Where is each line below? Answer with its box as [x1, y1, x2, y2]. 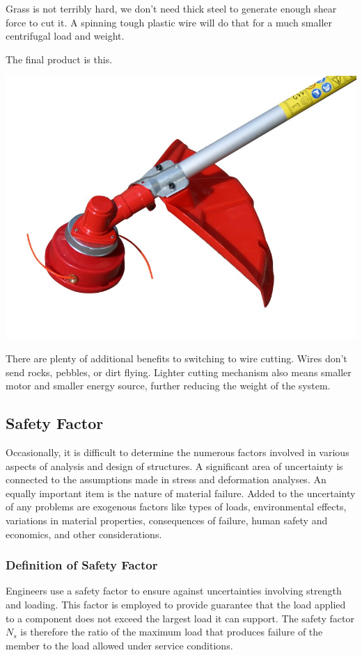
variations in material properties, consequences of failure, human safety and [6, 512, 328, 527]
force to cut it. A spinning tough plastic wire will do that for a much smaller [6, 15, 332, 29]
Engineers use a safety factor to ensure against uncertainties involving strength [6, 583, 342, 598]
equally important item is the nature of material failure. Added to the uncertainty [6, 485, 356, 500]
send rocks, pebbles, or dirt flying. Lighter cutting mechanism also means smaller [6, 364, 352, 379]
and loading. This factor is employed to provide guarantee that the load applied [6, 597, 346, 611]
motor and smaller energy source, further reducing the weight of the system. [6, 378, 331, 393]
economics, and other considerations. [6, 526, 162, 541]
